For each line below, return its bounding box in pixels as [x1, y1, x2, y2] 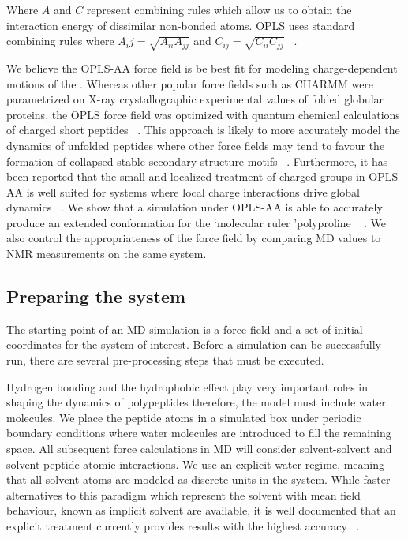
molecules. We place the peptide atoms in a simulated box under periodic [6, 409, 361, 425]
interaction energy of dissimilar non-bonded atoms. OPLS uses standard [6, 17, 355, 33]
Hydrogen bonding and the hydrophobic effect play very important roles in [6, 378, 369, 395]
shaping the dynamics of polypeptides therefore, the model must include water [6, 394, 386, 410]
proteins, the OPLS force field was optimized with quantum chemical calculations [6, 106, 400, 122]
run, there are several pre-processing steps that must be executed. [6, 352, 324, 369]
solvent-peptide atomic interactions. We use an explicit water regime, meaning [6, 455, 385, 472]
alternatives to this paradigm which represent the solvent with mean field [6, 486, 361, 503]
